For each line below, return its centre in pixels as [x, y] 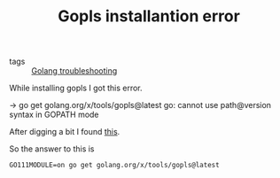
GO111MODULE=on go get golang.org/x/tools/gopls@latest [114, 166]
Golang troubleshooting [74, 71]
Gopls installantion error [149, 16]
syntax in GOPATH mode [54, 115]
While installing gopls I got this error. [76, 88]
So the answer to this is [52, 149]
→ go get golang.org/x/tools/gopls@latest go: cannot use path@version [140, 105]
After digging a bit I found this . [65, 132]
